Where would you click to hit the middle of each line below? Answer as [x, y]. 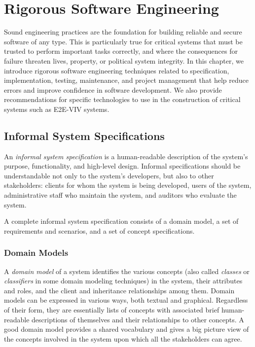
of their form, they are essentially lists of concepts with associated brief [112, 310]
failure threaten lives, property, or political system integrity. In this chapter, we [124, 60]
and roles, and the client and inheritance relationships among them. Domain [119, 290]
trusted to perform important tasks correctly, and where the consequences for [121, 51]
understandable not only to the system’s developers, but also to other [109, 175]
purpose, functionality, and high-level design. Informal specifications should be [122, 166]
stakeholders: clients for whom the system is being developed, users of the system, [128, 185]
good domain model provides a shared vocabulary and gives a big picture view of [127, 329]
